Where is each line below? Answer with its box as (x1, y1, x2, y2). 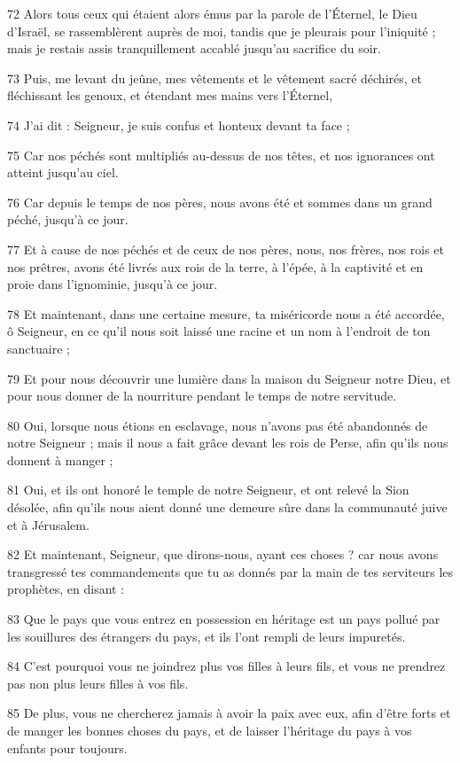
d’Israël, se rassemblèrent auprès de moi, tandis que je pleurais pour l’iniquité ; (7, 21, 436, 40)
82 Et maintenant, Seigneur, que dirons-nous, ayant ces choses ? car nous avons (7, 545, 439, 564)
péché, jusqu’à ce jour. (7, 210, 129, 229)
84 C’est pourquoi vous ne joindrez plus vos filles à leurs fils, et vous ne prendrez (7, 657, 446, 675)
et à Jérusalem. (7, 515, 90, 533)
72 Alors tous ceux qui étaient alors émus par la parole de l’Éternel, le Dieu (7, 4, 417, 22)
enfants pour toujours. (7, 738, 128, 757)
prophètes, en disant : (7, 580, 125, 598)
